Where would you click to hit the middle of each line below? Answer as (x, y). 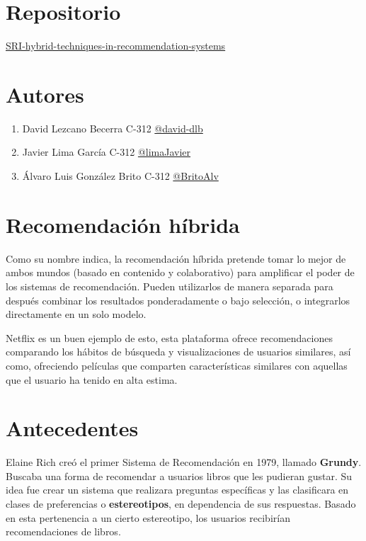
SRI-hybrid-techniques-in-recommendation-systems (116, 46)
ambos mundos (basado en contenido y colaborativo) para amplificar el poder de (180, 272)
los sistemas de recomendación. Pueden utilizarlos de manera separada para (170, 286)
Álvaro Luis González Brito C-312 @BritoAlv (120, 176)
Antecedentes (72, 428)
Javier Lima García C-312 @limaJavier (107, 152)
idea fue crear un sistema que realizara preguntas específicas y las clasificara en (177, 490)
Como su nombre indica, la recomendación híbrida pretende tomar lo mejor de (176, 258)
